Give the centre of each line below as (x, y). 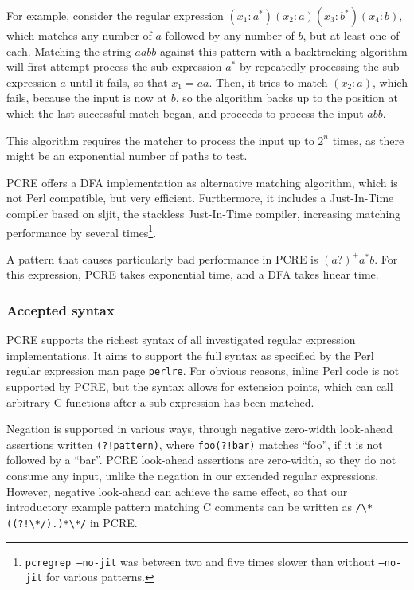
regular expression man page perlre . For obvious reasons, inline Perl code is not (203, 371)
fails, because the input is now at (87, 98)
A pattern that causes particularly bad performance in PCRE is (162, 258)
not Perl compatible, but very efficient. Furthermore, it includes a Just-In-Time (200, 198)
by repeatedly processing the (309, 66)
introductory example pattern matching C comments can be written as (179, 507)
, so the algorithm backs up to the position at (287, 98)
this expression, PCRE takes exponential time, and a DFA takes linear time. (193, 274)
